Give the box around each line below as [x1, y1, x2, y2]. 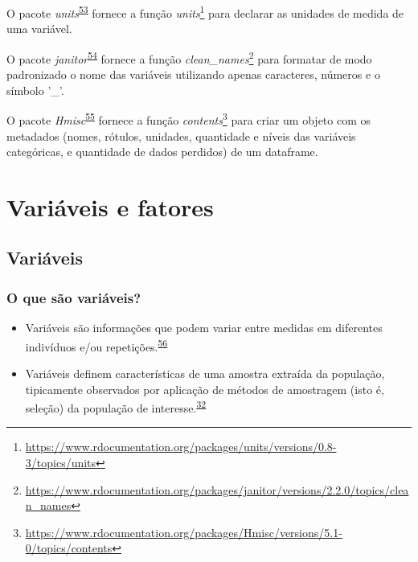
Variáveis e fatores [6, 190, 214, 223]
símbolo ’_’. [6, 81, 64, 98]
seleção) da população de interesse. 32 [25, 397, 207, 416]
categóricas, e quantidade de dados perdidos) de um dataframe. [6, 143, 318, 160]
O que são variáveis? [6, 287, 141, 307]
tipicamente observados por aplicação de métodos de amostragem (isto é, [25, 380, 384, 397]
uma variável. [6, 20, 72, 37]
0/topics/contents [25, 539, 113, 556]
